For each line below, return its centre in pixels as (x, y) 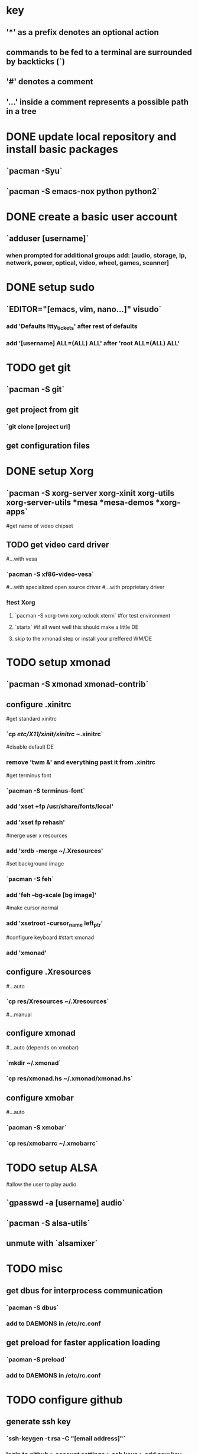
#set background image (35, 864)
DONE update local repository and (91, 136)
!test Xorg (21, 603)
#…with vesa (22, 559)
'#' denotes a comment (50, 82)
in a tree (21, 111)
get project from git (42, 410)
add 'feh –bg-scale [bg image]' (51, 895)
